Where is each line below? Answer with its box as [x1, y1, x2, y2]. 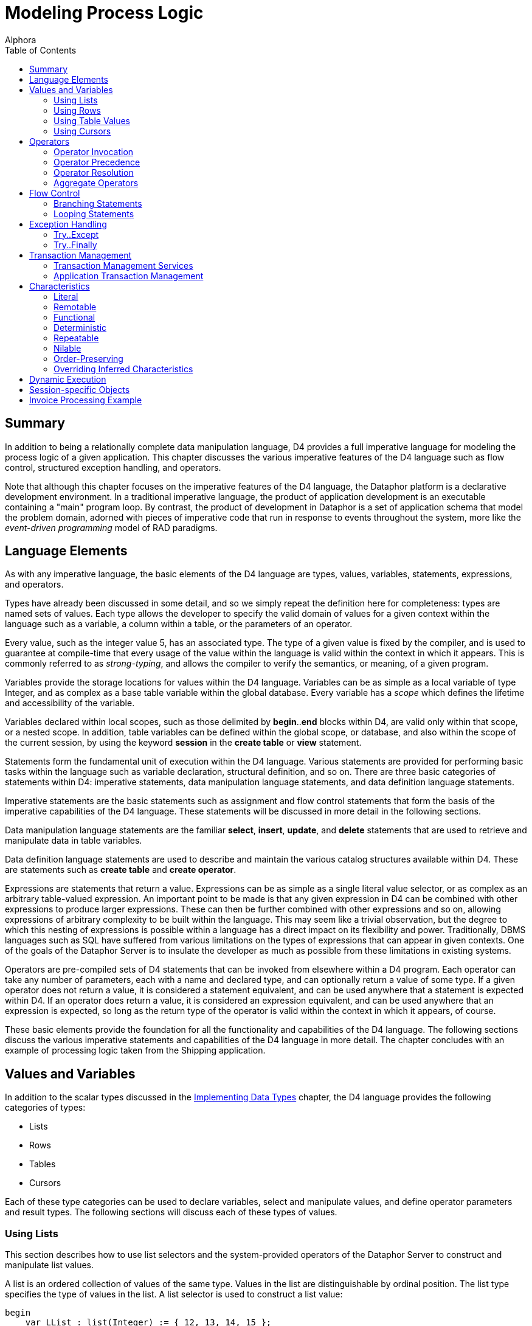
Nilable [54, 342, 81, 353]
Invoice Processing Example [29, 394, 142, 405]
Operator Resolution [54, 167, 134, 178]
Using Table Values [54, 115, 130, 126]
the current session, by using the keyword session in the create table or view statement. [5, 737, 362, 748]
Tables [29, 1159, 56, 1170]
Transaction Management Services [54, 260, 193, 271]
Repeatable [54, 332, 99, 343]
